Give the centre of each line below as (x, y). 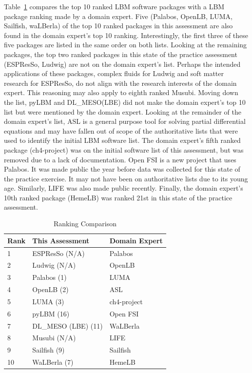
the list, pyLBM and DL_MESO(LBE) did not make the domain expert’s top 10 (125, 102)
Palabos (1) (49, 277)
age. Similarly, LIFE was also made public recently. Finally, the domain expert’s (124, 188)
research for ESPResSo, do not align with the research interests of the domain (120, 83)
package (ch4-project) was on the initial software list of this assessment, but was (124, 149)
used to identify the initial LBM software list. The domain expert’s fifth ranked (122, 140)
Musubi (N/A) (54, 338)
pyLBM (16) (51, 313)
